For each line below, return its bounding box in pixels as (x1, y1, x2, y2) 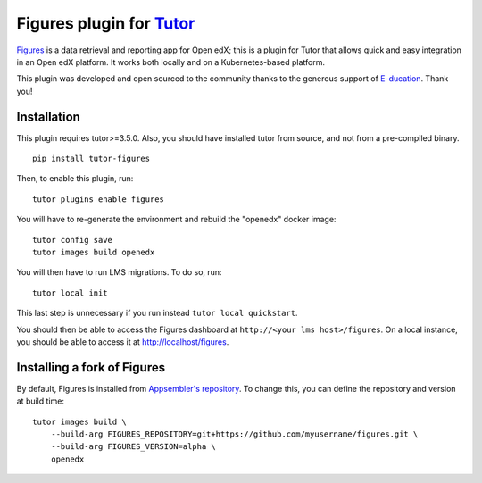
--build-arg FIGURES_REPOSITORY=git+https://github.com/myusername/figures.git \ (50, 429, 419, 439)
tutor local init (32, 287, 108, 298)
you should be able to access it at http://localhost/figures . (16, 336, 229, 347)
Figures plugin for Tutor (16, 13, 195, 33)
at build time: (16, 396, 64, 406)
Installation (16, 109, 80, 124)
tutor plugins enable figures (32, 194, 165, 204)
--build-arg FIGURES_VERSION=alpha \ (50, 442, 216, 452)
